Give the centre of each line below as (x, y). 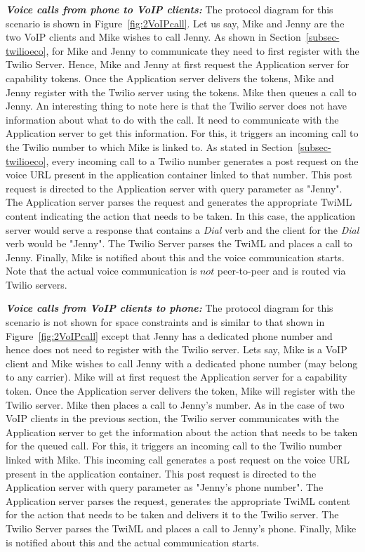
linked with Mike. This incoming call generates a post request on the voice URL (178, 459)
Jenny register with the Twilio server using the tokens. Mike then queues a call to (181, 92)
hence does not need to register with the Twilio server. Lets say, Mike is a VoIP (177, 349)
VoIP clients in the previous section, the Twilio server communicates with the (172, 418)
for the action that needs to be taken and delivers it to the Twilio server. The (172, 514)
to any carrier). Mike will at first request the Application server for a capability (177, 377)
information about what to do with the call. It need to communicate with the (172, 119)
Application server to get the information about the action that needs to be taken (182, 432)
